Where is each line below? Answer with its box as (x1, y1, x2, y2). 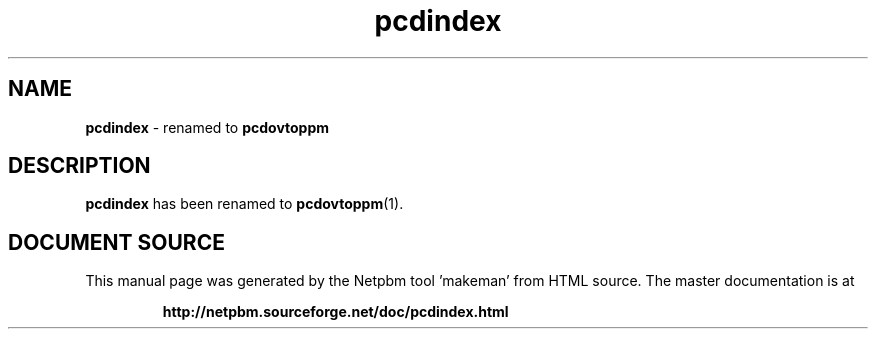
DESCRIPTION (8, 153, 151, 179)
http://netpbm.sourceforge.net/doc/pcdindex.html (162, 303, 509, 321)
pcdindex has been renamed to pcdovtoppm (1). (85, 195, 404, 213)
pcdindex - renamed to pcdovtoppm (85, 118, 330, 136)
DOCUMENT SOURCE (8, 229, 225, 255)
